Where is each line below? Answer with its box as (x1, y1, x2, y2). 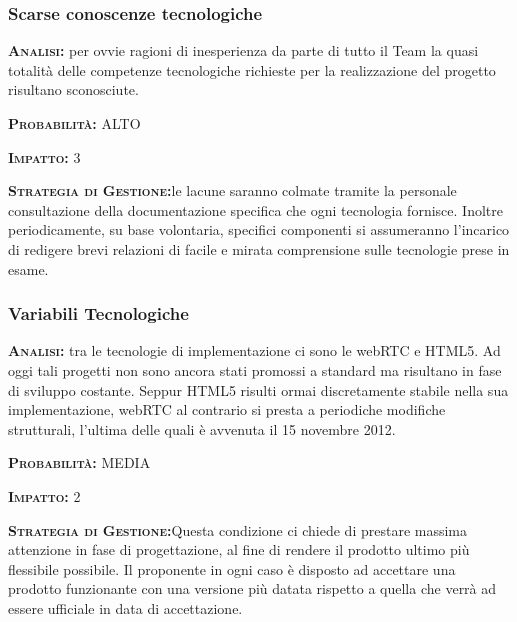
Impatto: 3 (8, 146, 81, 167)
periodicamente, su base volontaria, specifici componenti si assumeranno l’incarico (8, 219, 510, 240)
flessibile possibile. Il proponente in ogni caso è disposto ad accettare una (8, 558, 456, 579)
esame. (8, 258, 49, 279)
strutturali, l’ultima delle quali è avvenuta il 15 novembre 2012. (8, 418, 396, 439)
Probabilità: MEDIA (8, 452, 151, 473)
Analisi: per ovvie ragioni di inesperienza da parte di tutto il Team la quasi (8, 40, 479, 61)
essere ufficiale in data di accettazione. (8, 597, 243, 618)
